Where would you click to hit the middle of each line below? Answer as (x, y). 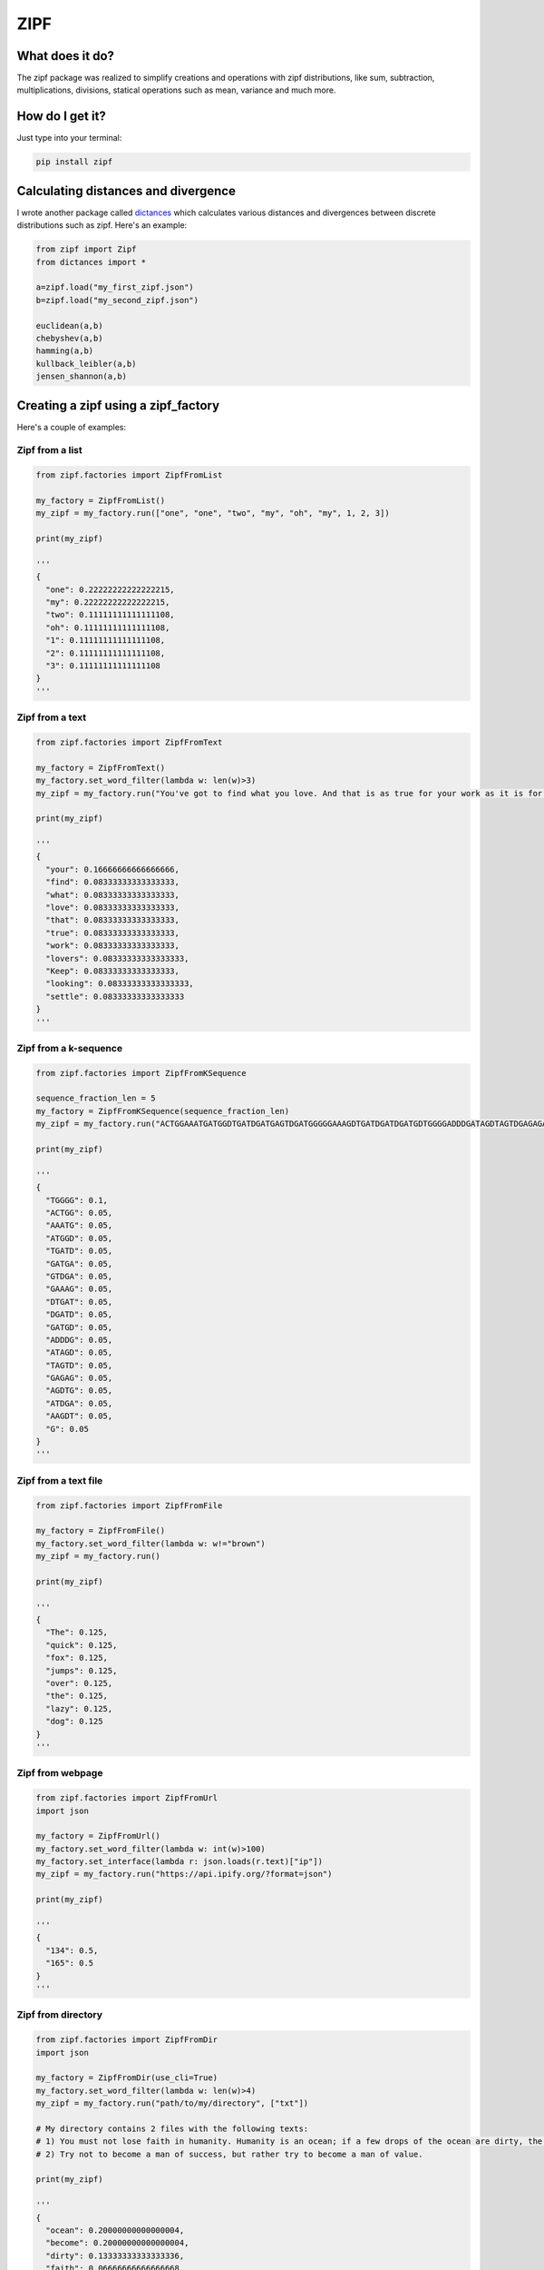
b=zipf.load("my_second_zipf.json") (117, 300)
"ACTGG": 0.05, (79, 1213)
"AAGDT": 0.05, (79, 1416)
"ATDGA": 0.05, (79, 1403)
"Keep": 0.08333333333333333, (113, 971)
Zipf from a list (49, 450)
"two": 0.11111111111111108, (111, 615)
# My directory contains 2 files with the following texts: (172, 2128)
